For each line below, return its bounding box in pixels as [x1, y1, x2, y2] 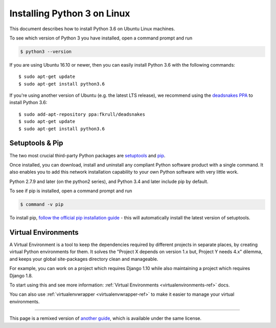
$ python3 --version [20, 49, 72, 54]
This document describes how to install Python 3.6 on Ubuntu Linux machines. [9, 26, 175, 32]
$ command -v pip [20, 201, 64, 208]
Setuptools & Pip [9, 139, 63, 148]
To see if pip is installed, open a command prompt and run [9, 188, 132, 194]
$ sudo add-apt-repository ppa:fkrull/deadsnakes [18, 111, 146, 117]
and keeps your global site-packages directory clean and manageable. [9, 256, 158, 262]
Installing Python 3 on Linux [9, 8, 130, 19]
